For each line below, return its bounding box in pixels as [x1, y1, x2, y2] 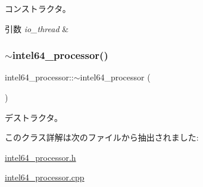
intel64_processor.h [5, 151, 76, 163]
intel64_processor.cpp [5, 171, 85, 183]
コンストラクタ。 [5, 2, 71, 14]
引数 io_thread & [5, 22, 69, 35]
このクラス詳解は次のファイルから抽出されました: [5, 131, 199, 144]
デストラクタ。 [5, 111, 63, 123]
